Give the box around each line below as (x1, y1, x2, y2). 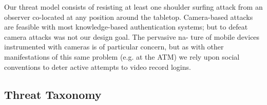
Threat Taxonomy (4, 86, 102, 102)
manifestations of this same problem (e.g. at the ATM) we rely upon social (4, 51, 240, 62)
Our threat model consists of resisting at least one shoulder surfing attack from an (4, 2, 263, 12)
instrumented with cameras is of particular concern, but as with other (4, 41, 224, 52)
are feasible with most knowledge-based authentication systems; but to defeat (4, 21, 248, 32)
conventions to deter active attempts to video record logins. (4, 61, 191, 72)
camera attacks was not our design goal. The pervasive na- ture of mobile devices (4, 31, 260, 42)
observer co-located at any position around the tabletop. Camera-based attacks (4, 11, 253, 22)
